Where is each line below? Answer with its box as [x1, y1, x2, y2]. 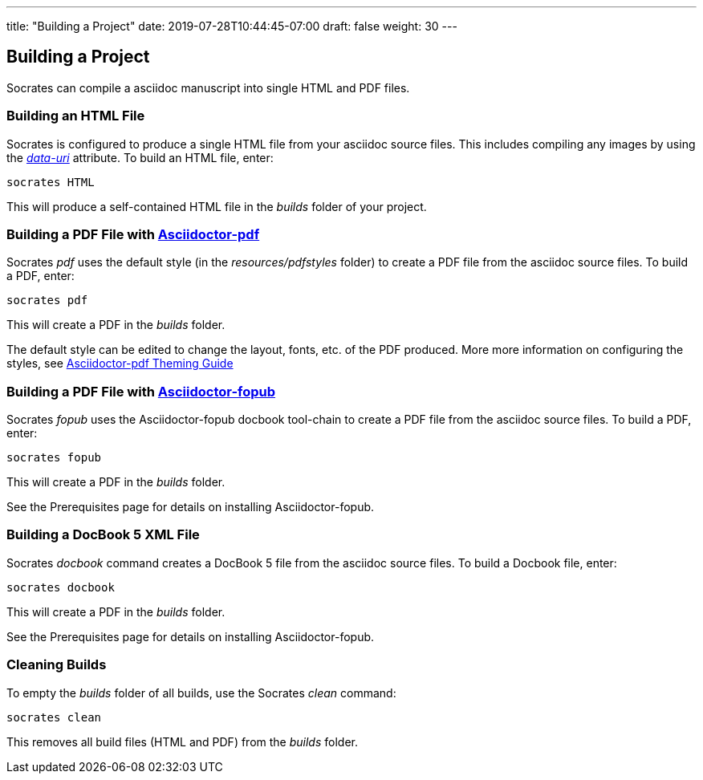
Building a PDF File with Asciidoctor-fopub [6, 383, 276, 400]
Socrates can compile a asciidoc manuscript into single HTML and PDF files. [6, 80, 410, 95]
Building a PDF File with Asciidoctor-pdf [6, 225, 260, 242]
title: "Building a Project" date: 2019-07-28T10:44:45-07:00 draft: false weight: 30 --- [6, 19, 457, 33]
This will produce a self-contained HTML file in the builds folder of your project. [6, 199, 427, 213]
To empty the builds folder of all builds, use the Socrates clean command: [6, 685, 396, 700]
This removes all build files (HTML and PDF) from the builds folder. [6, 734, 358, 749]
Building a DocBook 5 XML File [6, 526, 200, 543]
